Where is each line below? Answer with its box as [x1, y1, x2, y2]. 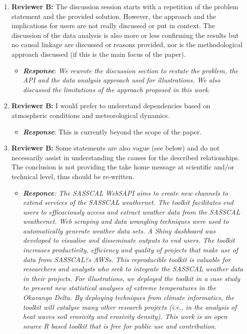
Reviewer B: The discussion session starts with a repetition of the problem [11, 1, 238, 11]
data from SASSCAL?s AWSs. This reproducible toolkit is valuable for [23, 254, 231, 264]
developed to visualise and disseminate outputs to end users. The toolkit [23, 235, 235, 245]
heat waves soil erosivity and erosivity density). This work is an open [23, 311, 228, 321]
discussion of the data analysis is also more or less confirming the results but [11, 30, 239, 40]
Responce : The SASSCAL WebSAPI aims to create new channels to [23, 187, 228, 198]
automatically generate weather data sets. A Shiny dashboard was [23, 225, 216, 235]
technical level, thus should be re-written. [11, 171, 135, 181]
